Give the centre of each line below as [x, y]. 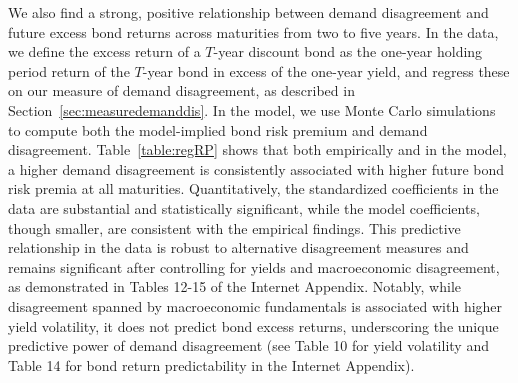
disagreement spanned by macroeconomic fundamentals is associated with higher [255, 305]
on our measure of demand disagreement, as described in [181, 90]
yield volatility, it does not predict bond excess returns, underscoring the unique [253, 325]
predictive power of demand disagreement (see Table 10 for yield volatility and [248, 345]
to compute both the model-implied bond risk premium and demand [218, 129]
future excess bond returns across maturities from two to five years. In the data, [253, 31]
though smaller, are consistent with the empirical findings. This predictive [234, 227]
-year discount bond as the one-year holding [348, 51]
